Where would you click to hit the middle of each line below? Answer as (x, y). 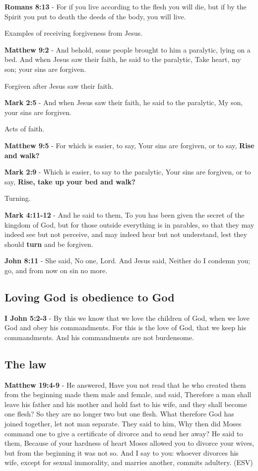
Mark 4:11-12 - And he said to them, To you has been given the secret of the (125, 214)
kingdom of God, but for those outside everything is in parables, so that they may (129, 224)
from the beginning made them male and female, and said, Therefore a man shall (128, 394)
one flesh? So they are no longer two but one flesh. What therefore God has (119, 414)
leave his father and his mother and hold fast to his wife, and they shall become (126, 404)
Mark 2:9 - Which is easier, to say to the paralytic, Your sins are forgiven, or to (128, 172)
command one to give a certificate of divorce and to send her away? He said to (124, 433)
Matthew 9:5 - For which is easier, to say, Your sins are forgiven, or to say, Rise (129, 145)
